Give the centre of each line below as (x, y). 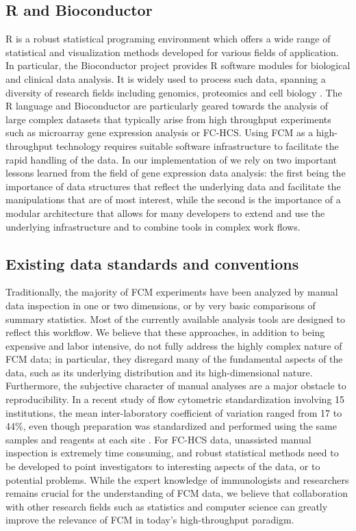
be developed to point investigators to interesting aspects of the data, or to (163, 466)
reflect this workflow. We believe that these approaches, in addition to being (165, 332)
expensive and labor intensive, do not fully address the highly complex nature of (174, 345)
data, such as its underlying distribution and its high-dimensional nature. (159, 372)
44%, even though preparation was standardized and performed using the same (171, 426)
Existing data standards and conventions (152, 263)
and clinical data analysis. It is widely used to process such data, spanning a (166, 78)
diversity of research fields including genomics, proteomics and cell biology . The (174, 92)
